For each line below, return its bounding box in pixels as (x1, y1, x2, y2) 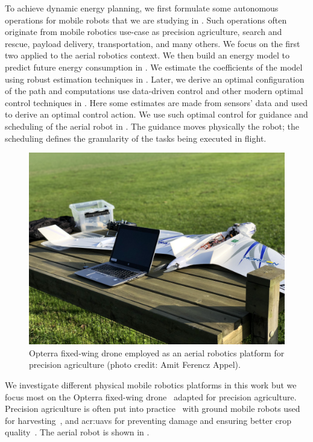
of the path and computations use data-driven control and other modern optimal (5, 84, 303, 97)
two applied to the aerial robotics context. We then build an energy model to (5, 49, 289, 62)
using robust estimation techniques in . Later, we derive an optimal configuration (5, 72, 305, 85)
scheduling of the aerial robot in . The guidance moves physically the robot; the (5, 119, 300, 132)
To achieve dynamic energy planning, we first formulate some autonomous (5, 2, 279, 14)
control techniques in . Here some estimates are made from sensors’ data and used (5, 96, 308, 109)
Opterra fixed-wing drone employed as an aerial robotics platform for (29, 346, 285, 359)
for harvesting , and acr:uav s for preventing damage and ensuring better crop (5, 414, 292, 426)
